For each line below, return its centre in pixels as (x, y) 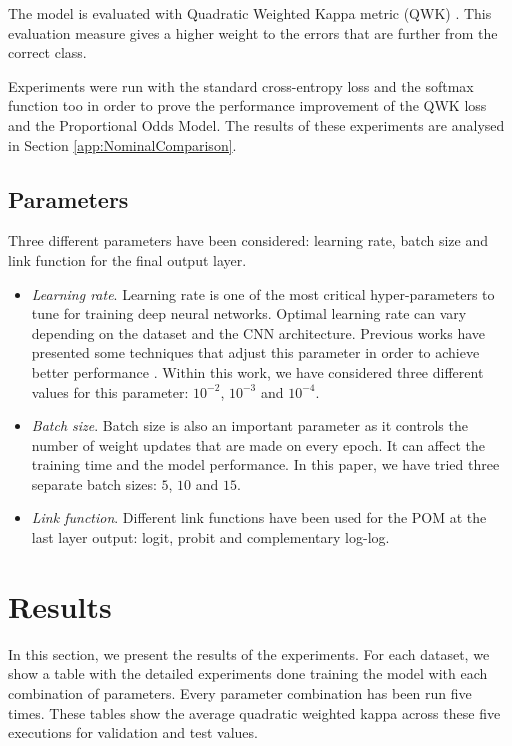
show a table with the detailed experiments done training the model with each (248, 673)
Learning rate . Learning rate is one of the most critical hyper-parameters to (263, 293)
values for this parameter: (110, 391)
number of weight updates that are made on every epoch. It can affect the (258, 444)
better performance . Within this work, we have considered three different (257, 371)
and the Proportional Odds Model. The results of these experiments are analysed (256, 124)
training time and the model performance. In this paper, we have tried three (265, 464)
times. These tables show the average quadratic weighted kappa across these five (254, 712)
